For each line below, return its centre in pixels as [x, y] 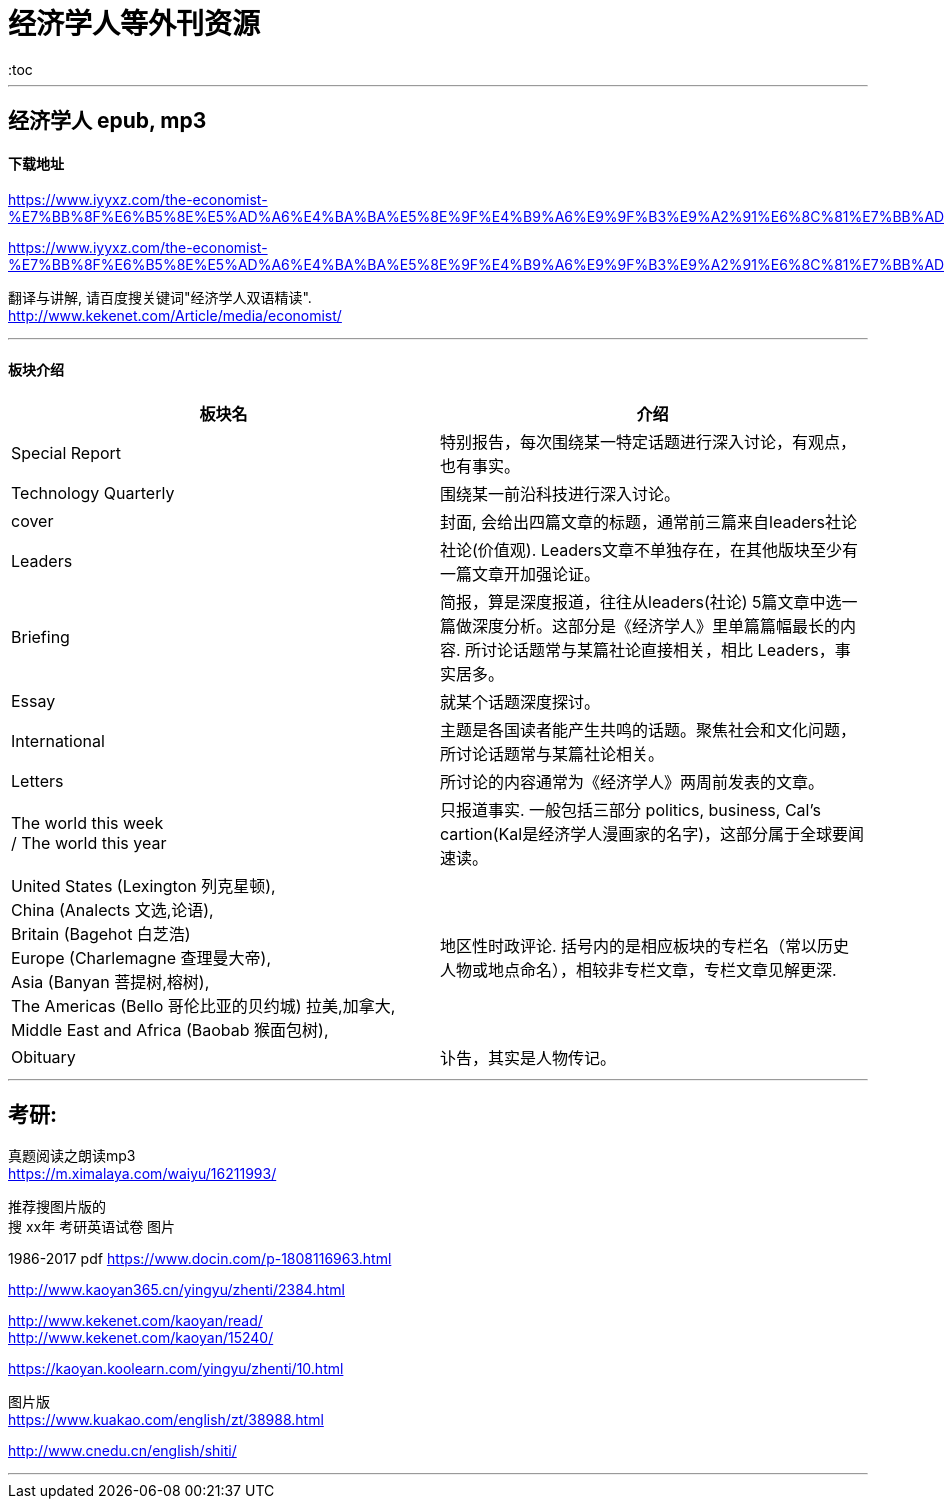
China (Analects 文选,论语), [112, 909]
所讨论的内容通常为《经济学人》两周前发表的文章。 [632, 781]
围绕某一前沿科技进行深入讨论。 [560, 493]
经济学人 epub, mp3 [107, 121]
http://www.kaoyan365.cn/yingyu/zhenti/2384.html [176, 1290]
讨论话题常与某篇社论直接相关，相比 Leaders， [658, 649]
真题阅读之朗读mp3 [72, 1156]
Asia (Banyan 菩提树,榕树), [110, 981]
